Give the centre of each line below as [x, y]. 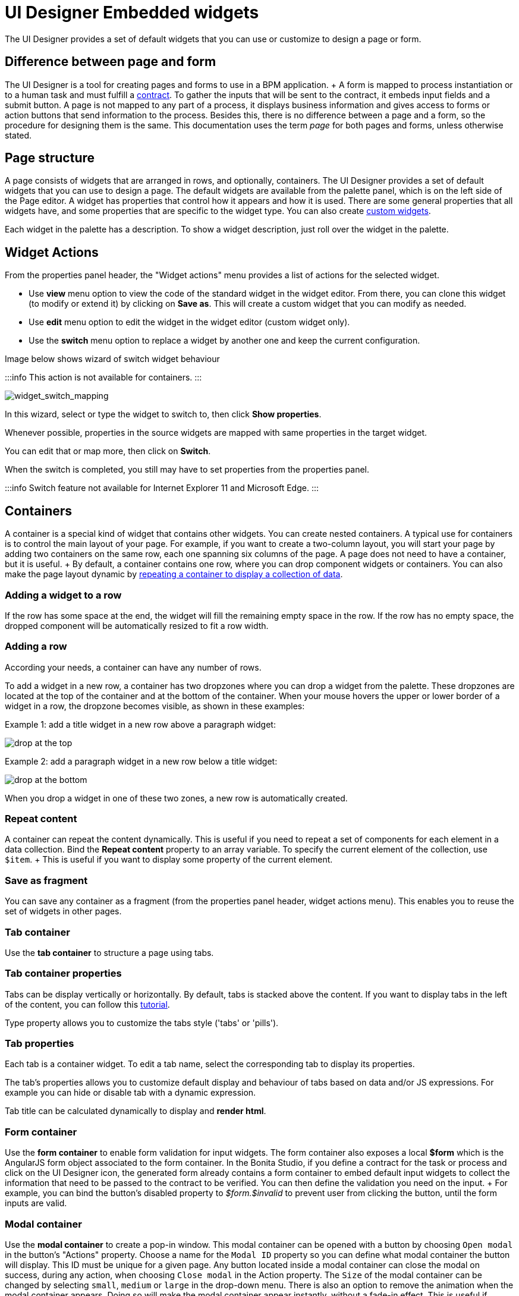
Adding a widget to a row [63, 595]
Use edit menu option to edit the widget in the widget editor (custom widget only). [189, 322]
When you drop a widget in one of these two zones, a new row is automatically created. [176, 798]
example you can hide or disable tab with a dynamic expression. [130, 1093]
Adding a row [36, 647]
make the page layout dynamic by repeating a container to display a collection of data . [174, 574]
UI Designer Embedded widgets [132, 12]
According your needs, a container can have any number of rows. [133, 667]
